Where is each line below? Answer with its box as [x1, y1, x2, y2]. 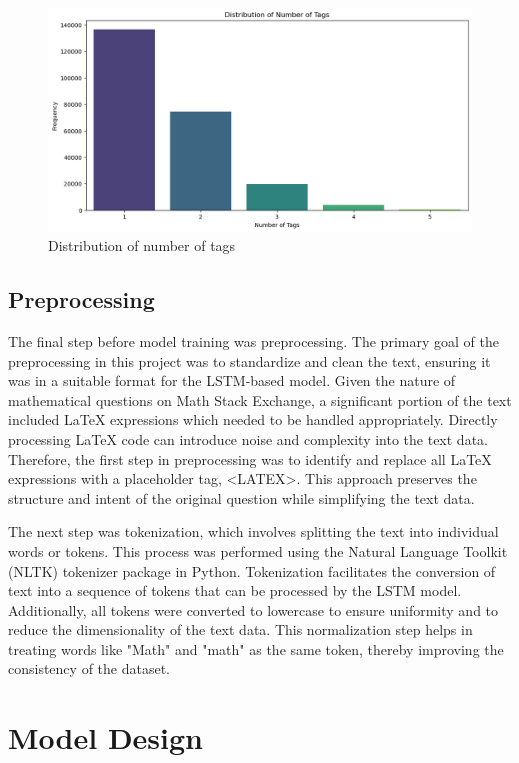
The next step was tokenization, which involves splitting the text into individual [8, 521, 499, 542]
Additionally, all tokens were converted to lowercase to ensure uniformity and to [8, 599, 499, 620]
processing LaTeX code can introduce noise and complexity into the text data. [8, 428, 488, 449]
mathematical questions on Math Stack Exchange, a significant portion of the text [8, 389, 512, 410]
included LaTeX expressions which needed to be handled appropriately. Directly [8, 409, 498, 430]
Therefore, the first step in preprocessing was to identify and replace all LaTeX [8, 448, 492, 469]
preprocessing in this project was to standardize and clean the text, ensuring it [8, 350, 491, 371]
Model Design [8, 717, 203, 758]
